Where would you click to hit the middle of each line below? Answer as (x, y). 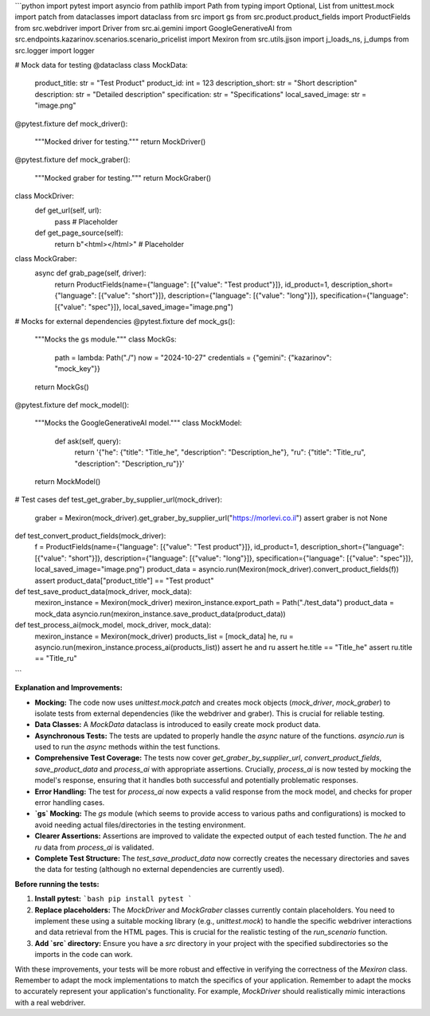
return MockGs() (62, 387)
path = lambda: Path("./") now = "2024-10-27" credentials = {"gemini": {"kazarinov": (193, 358)
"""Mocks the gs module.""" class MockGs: (106, 339)
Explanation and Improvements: (68, 688)
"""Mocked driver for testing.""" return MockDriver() (120, 141)
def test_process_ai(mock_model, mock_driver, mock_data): (113, 625)
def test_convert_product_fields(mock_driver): (90, 536)
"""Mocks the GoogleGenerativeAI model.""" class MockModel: (138, 423)
